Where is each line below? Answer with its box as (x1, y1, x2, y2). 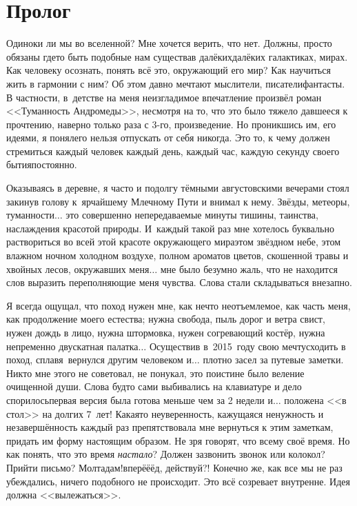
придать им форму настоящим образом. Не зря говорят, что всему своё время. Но (6, 433, 350, 447)
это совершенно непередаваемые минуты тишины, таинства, (65, 208, 318, 222)
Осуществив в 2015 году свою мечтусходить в (149, 338, 346, 353)
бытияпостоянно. (6, 157, 77, 172)
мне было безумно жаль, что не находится (160, 261, 338, 276)
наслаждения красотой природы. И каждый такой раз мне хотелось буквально (6, 221, 334, 235)
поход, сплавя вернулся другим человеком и (6, 352, 192, 367)
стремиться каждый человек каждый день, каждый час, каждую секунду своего (6, 143, 340, 158)
